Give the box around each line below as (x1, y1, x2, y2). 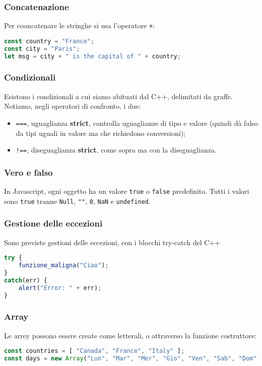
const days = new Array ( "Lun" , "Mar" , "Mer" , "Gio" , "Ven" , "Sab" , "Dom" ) (4, 355, 260, 362)
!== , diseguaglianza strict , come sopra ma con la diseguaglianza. (16, 144, 217, 155)
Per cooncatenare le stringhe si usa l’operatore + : (4, 20, 155, 31)
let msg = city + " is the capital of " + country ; (4, 52, 181, 60)
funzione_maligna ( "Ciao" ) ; (18, 262, 109, 269)
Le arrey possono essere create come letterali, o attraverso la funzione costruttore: (4, 330, 257, 340)
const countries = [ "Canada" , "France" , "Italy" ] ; (4, 347, 185, 355)
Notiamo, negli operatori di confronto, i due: (4, 101, 141, 111)
